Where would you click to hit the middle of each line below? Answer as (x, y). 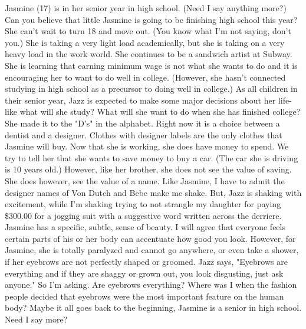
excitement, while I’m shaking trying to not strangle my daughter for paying (143, 204)
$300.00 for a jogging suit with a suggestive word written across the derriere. (143, 215)
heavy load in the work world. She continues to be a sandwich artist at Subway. (149, 54)
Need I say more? (36, 319)
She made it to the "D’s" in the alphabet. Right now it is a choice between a (142, 123)
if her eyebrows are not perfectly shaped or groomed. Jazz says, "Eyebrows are (146, 262)
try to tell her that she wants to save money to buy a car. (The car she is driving (152, 157)
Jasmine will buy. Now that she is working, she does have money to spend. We (147, 146)
